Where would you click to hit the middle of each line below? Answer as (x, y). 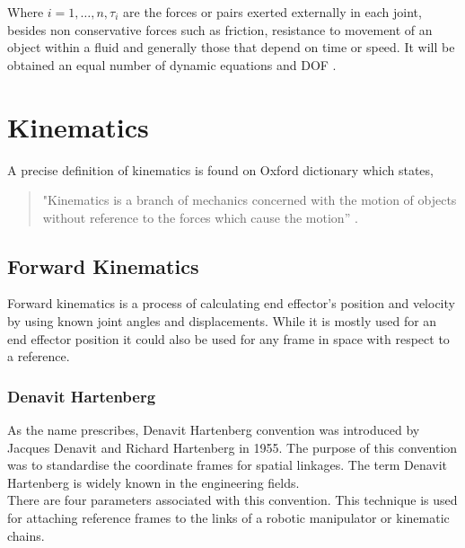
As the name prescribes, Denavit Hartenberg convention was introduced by (214, 430)
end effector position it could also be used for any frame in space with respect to (228, 338)
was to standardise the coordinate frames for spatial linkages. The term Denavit (228, 465)
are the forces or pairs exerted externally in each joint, (272, 12)
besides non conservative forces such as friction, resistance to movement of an (220, 29)
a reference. (39, 356)
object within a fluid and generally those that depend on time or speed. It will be (231, 47)
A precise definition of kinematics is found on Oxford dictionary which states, (220, 169)
